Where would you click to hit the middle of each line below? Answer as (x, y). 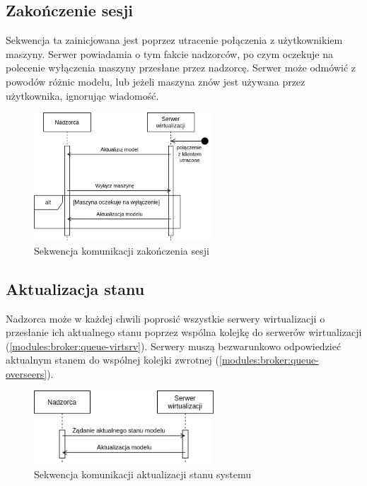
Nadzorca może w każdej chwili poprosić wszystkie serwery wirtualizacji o (165, 318)
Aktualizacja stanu (75, 288)
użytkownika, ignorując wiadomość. (82, 95)
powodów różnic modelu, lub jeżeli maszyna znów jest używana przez (156, 81)
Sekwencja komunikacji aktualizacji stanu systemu (143, 474)
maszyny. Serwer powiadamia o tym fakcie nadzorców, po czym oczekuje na (169, 53)
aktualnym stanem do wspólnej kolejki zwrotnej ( (112, 360)
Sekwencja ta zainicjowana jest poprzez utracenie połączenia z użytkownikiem (174, 40)
